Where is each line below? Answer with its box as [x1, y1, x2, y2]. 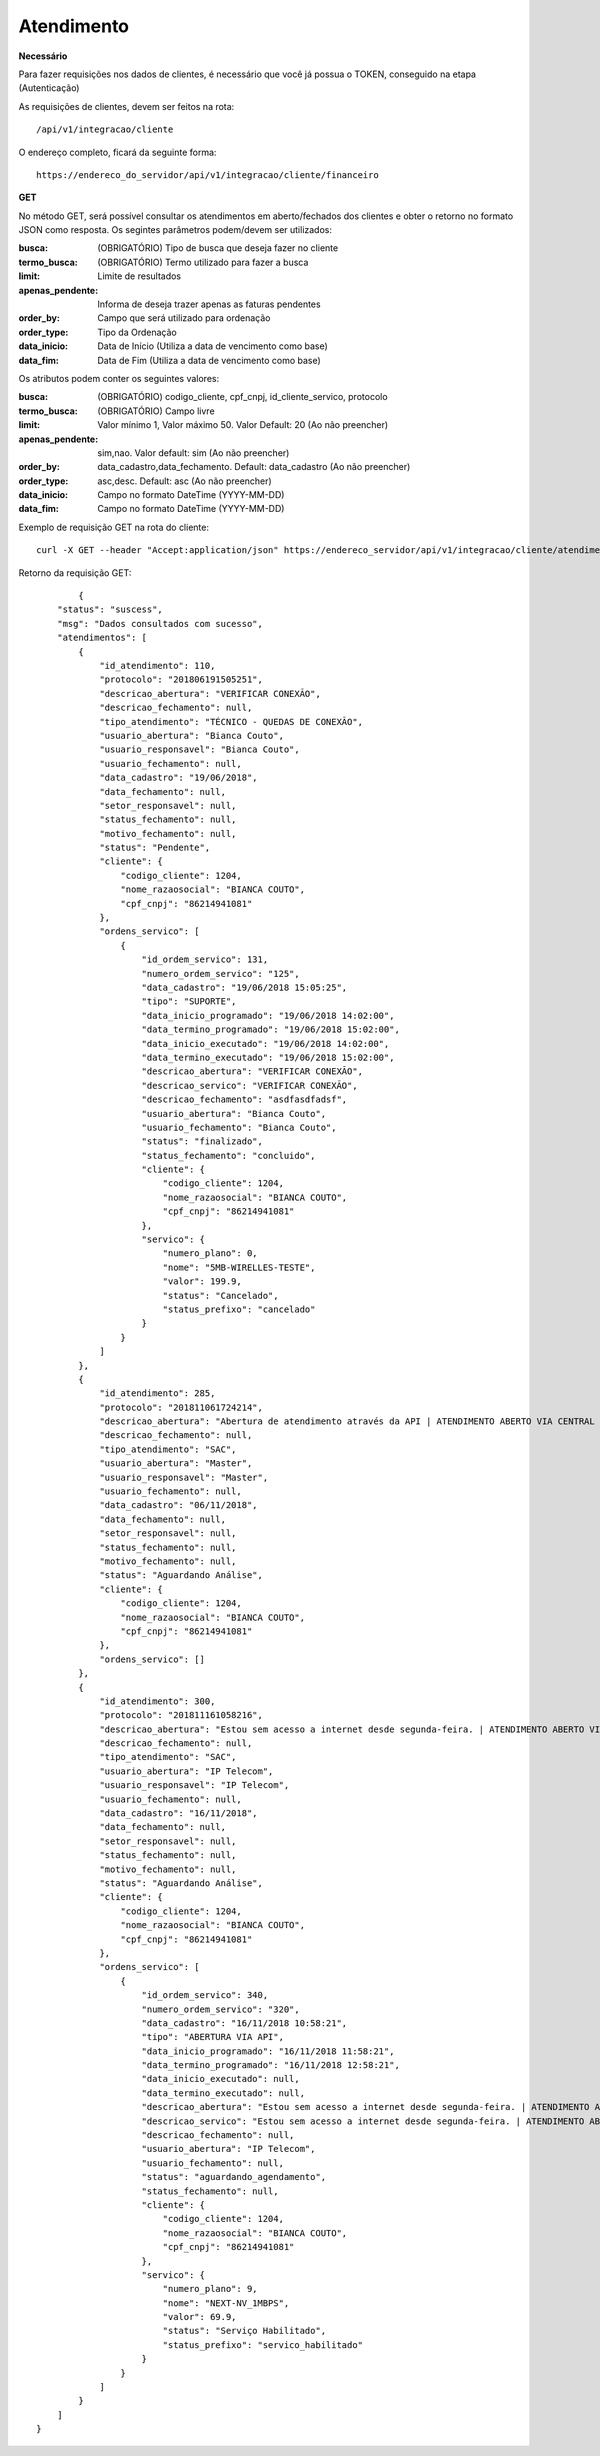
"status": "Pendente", [99, 842, 211, 854]
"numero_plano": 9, [162, 2283, 259, 2295]
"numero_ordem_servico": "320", [141, 2003, 300, 2015]
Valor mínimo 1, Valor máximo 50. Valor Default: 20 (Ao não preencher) [97, 419, 389, 431]
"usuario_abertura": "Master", [99, 1458, 253, 1469]
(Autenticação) [18, 82, 80, 94]
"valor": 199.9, [162, 1276, 242, 1287]
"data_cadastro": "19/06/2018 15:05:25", [141, 981, 348, 993]
